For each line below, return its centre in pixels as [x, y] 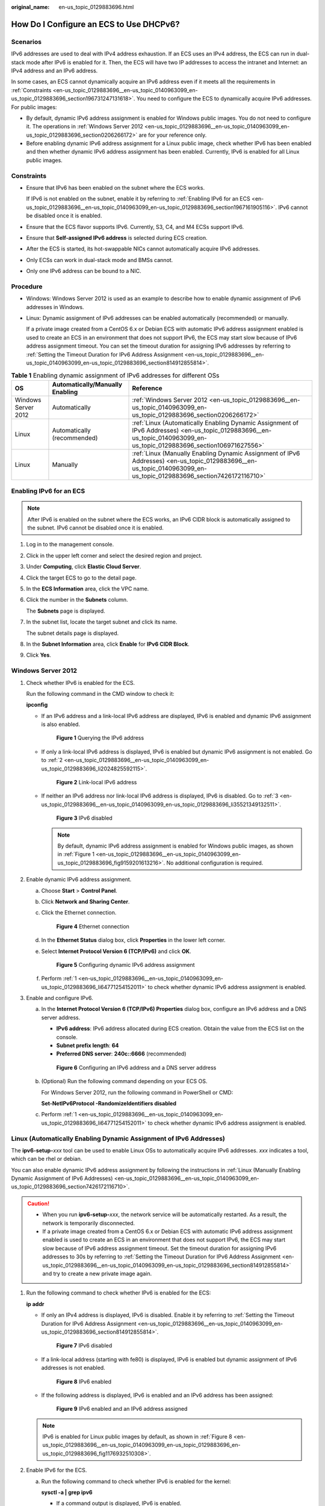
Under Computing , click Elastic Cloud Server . [84, 567]
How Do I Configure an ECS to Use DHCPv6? [95, 24]
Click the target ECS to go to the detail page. [81, 578]
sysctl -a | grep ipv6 [67, 1492]
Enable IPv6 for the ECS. [57, 1470]
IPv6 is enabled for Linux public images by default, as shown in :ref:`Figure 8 [138, 1437]
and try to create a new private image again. [97, 1273]
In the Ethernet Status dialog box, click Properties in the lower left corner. [133, 940]
